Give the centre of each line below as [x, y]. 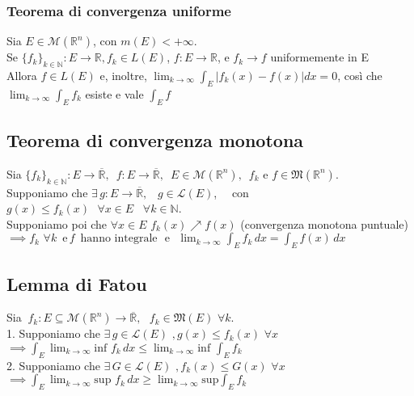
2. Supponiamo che [53, 365]
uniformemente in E [319, 57]
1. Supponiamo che [53, 333]
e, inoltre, [123, 76]
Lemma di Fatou [77, 283]
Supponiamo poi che [57, 223]
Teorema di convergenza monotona [155, 140]
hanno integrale [119, 239]
